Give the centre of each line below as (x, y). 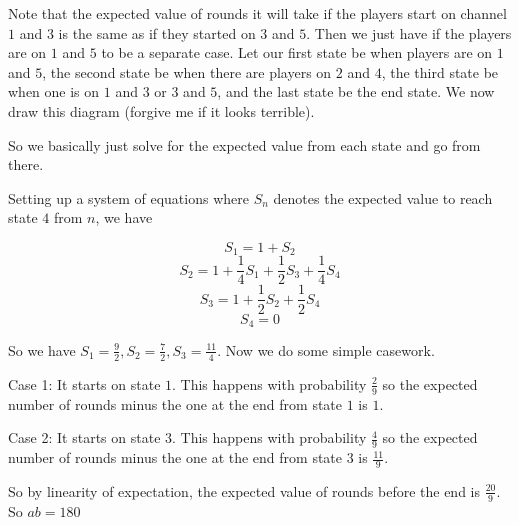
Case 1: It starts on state (84, 383)
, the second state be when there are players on (187, 71)
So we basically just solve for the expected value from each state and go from (244, 144)
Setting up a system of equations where (128, 197)
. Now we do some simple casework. (326, 349)
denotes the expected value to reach (383, 197)
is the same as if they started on (157, 32)
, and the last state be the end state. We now (356, 91)
